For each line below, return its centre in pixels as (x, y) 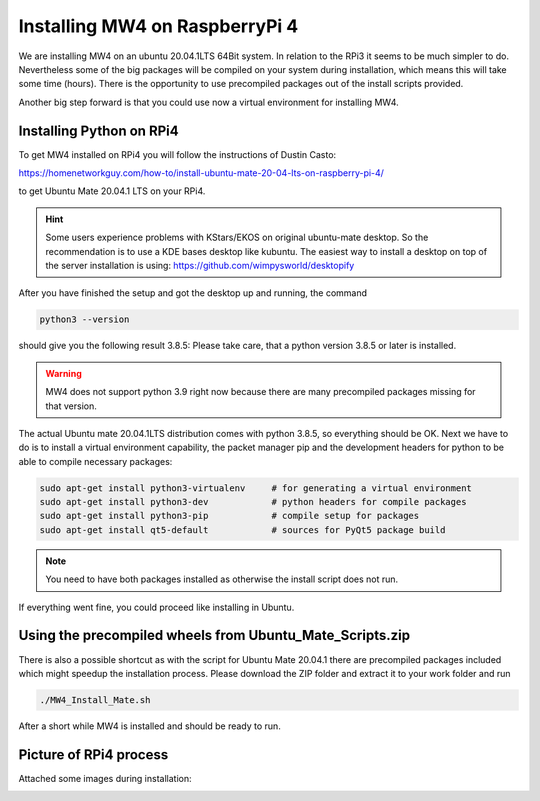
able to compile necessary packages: (95, 461)
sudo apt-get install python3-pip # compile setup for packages (229, 516)
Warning (63, 373)
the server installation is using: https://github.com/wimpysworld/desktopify (200, 265)
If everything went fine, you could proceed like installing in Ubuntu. (156, 607)
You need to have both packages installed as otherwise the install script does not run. (222, 579)
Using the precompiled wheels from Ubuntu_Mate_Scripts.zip (214, 635)
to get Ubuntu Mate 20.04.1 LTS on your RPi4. (112, 191)
